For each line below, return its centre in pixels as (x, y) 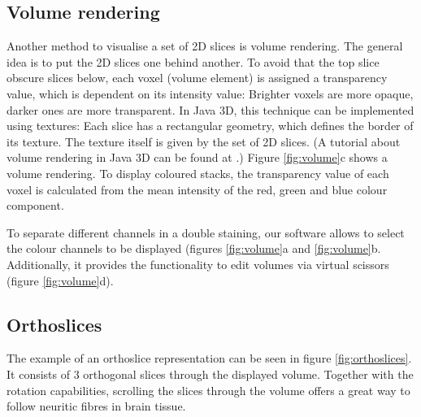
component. (35, 205)
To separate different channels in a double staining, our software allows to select (206, 232)
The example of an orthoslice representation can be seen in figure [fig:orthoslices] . (209, 358)
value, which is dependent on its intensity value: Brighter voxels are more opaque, (210, 93)
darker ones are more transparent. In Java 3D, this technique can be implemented (210, 109)
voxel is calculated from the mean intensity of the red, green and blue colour (197, 189)
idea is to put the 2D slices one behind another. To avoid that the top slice (193, 61)
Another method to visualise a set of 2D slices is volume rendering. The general (205, 46)
